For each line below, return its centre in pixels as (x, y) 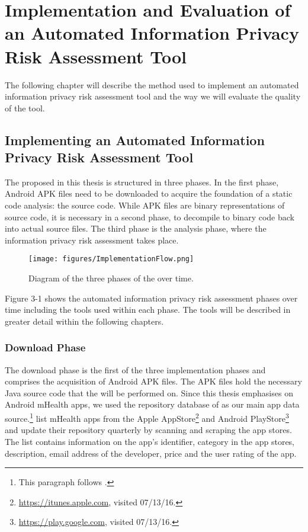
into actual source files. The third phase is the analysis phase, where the (136, 228)
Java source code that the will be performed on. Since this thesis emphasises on (149, 392)
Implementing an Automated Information (135, 140)
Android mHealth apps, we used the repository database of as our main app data (152, 404)
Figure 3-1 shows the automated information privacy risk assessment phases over (151, 298)
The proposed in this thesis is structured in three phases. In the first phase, (142, 182)
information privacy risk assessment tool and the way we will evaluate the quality (153, 96)
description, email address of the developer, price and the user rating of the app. (151, 453)
